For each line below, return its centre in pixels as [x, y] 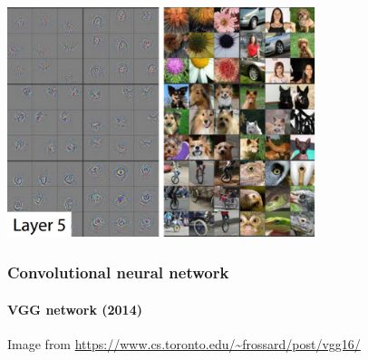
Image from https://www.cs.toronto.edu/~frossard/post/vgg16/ [184, 343]
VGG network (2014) [75, 309]
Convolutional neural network [118, 272]
